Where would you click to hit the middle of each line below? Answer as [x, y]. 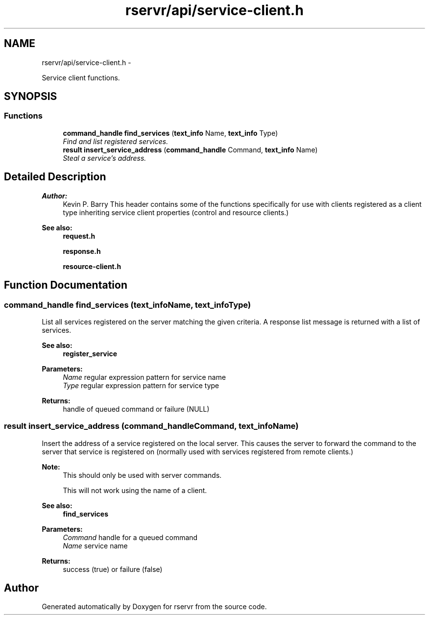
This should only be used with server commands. [142, 475]
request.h [79, 236]
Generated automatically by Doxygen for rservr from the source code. [154, 607]
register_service [90, 353]
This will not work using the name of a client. [135, 490]
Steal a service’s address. [105, 158]
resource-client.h [92, 266]
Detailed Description [55, 177]
